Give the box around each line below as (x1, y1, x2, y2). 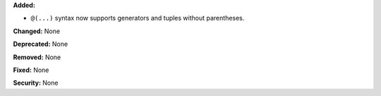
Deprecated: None (13, 40, 68, 49)
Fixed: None (13, 66, 49, 74)
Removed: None (13, 53, 61, 61)
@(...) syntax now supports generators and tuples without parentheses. (30, 14, 245, 23)
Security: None (13, 78, 59, 88)
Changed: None (13, 27, 60, 35)
